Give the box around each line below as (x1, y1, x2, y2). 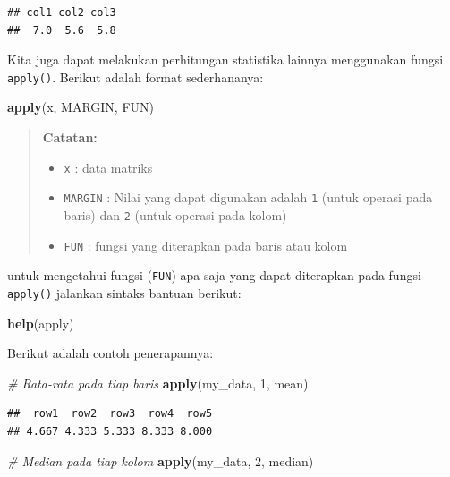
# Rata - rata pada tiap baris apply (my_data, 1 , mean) (7, 373, 309, 392)
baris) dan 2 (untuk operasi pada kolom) (64, 205, 287, 224)
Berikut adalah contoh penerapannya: (7, 344, 214, 362)
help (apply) (7, 313, 74, 332)
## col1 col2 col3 (7, 6, 116, 19)
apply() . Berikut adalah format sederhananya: (7, 67, 264, 86)
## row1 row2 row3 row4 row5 (7, 407, 213, 421)
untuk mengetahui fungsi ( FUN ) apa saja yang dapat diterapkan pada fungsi (7, 266, 421, 285)
